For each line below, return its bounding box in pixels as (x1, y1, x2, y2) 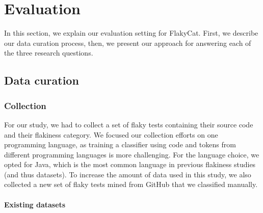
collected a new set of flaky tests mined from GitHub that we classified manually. (4, 179, 258, 190)
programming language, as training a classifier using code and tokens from (4, 139, 236, 150)
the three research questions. (4, 47, 93, 58)
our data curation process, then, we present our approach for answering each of (4, 37, 251, 48)
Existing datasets (4, 199, 66, 209)
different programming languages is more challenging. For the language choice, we (4, 149, 259, 159)
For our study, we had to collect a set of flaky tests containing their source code (4, 119, 253, 129)
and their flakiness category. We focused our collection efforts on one (4, 129, 218, 140)
